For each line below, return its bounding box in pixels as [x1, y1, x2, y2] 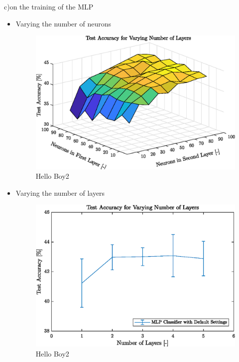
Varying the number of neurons [15, 18, 111, 28]
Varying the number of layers [15, 187, 105, 198]
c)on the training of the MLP [4, 1, 94, 11]
